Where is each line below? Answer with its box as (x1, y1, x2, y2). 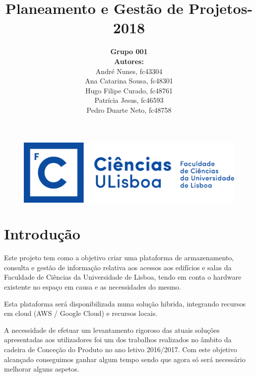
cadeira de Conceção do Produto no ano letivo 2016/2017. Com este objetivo (4, 344, 237, 355)
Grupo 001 (110, 46, 148, 57)
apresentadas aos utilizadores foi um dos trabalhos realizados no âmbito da (4, 334, 232, 345)
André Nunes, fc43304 (95, 66, 163, 76)
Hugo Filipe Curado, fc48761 (85, 85, 173, 95)
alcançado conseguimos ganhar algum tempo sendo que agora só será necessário (4, 354, 246, 364)
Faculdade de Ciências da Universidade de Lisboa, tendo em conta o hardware (4, 272, 242, 282)
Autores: (114, 56, 144, 66)
